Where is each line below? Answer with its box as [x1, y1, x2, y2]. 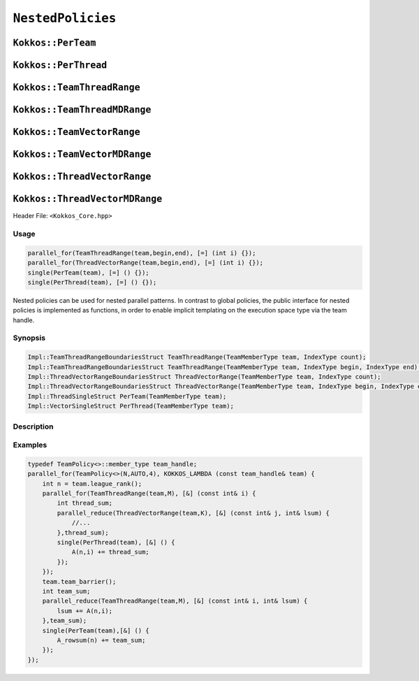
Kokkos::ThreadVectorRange [13, 171, 152, 182]
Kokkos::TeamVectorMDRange [13, 149, 152, 160]
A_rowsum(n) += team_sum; [57, 636, 146, 644]
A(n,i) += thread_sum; [71, 548, 149, 556]
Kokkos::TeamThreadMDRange [13, 104, 152, 115]
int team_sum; [42, 587, 91, 595]
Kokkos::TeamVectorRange [13, 127, 140, 138]
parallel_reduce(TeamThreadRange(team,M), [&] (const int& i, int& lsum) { [42, 597, 308, 605]
